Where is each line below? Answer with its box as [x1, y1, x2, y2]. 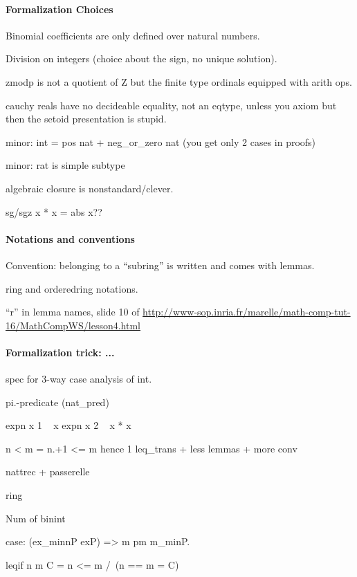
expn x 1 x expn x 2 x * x [6, 418, 131, 432]
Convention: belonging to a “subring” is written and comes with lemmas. [6, 257, 315, 272]
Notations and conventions [6, 231, 135, 246]
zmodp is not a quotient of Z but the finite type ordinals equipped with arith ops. [6, 74, 352, 89]
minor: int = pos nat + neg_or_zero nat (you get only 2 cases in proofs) [6, 134, 316, 149]
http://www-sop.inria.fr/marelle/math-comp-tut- [143, 304, 351, 319]
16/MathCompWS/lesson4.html [6, 318, 141, 332]
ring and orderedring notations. [6, 281, 138, 295]
